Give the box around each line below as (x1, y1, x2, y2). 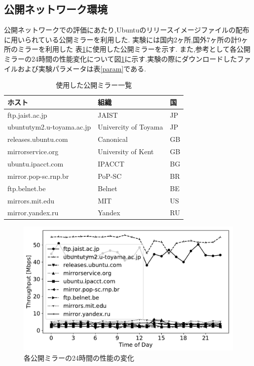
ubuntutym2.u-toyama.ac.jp (7, 122, 91, 132)
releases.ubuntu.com (7, 134, 68, 144)
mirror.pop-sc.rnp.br (7, 170, 69, 181)
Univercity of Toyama (98, 122, 163, 132)
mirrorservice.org (7, 146, 59, 157)
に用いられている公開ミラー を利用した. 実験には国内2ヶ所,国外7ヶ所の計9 (4, 34, 242, 44)
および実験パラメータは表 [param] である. (17, 63, 146, 73)
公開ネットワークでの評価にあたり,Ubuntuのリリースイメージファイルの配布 (4, 25, 250, 35)
